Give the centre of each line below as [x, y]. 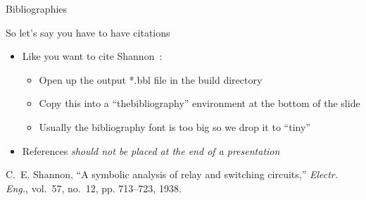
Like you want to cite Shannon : [92, 56]
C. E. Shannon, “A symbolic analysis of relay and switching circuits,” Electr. [172, 174]
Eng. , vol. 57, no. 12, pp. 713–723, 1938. [94, 188]
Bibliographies [37, 8]
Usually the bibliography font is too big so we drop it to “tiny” [175, 126]
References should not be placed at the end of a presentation [151, 150]
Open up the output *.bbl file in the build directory [151, 79]
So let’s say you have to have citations [88, 32]
